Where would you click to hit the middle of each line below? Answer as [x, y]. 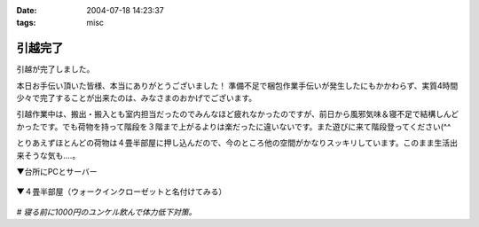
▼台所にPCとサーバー [57, 172]
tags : [26, 23]
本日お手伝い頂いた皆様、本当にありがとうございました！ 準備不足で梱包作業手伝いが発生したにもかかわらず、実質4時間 [237, 85]
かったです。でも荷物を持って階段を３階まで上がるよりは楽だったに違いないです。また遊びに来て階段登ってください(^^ [234, 126]
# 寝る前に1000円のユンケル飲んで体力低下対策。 [106, 212]
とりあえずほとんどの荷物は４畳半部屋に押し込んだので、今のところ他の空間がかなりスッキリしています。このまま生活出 [237, 143]
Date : [27, 10]
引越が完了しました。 [55, 69]
